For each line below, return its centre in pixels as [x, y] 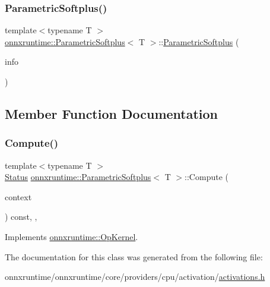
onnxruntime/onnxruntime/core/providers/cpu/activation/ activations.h [135, 277]
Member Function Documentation [112, 113]
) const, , [21, 217]
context [18, 196]
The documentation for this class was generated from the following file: [134, 256]
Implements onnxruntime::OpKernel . [72, 236]
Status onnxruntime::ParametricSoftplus [78, 177]
